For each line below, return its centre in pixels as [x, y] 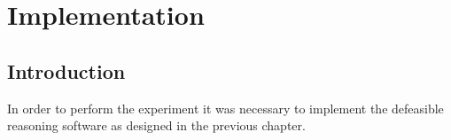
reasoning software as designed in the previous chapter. [156, 125]
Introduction [66, 70]
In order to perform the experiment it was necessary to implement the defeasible [225, 108]
